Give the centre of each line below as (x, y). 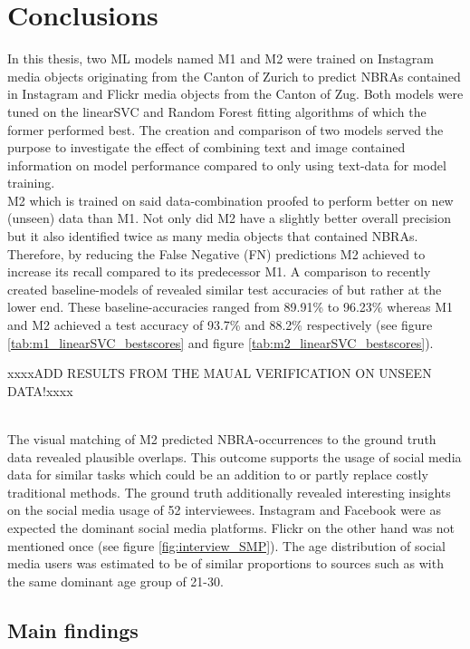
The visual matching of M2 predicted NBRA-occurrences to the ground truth (222, 439)
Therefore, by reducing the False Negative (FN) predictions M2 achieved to (216, 253)
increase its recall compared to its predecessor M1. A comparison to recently (219, 271)
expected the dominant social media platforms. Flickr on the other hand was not (231, 527)
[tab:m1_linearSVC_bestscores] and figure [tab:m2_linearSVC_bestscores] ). (221, 342)
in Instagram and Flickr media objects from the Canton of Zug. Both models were (235, 94)
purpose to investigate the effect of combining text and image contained (206, 147)
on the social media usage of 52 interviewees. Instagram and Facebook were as (224, 510)
